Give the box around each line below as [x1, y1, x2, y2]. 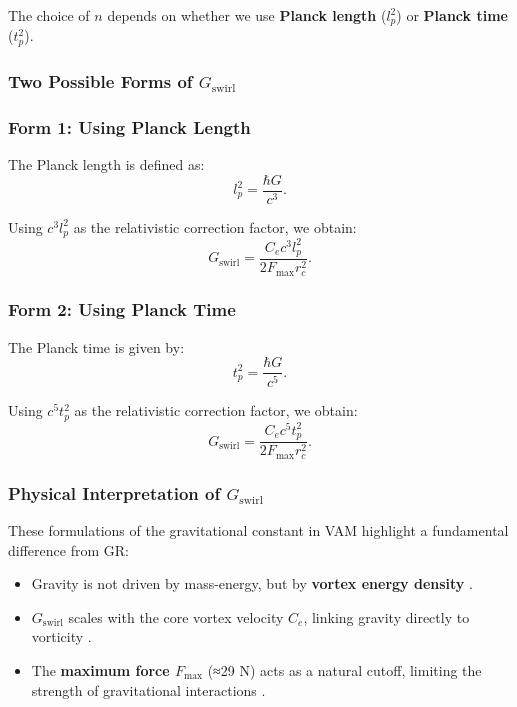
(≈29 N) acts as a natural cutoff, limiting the [207, 659, 482, 680]
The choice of [8, 5, 90, 25]
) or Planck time [396, 5, 508, 25]
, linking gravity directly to [303, 606, 470, 627]
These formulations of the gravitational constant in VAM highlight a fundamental [8, 519, 509, 540]
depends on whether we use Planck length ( [107, 5, 387, 25]
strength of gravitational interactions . [31, 679, 266, 700]
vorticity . [31, 626, 92, 647]
